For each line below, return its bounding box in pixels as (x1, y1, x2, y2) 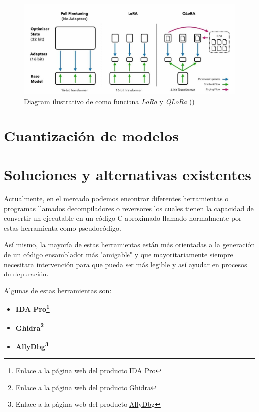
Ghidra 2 (15, 321, 44, 333)
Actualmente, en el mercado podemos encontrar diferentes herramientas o (4, 193, 229, 204)
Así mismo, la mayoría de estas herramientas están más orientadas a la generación (4, 239, 255, 250)
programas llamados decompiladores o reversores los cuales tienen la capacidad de (4, 203, 254, 213)
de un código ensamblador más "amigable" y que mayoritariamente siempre (4, 249, 233, 260)
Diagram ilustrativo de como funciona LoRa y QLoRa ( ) (24, 96, 195, 106)
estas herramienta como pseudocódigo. (4, 222, 121, 233)
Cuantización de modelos (4, 125, 179, 145)
